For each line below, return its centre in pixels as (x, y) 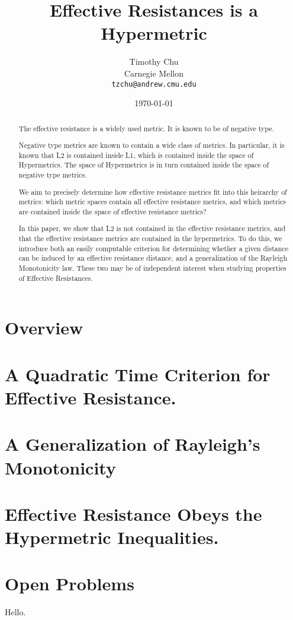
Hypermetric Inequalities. (112, 537)
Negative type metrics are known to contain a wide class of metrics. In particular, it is (152, 145)
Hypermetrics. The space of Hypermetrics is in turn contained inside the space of (144, 165)
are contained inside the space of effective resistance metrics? (112, 211)
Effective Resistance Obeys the (133, 513)
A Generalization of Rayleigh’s (133, 444)
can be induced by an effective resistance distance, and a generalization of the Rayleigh (153, 258)
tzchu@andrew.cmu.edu (154, 84)
